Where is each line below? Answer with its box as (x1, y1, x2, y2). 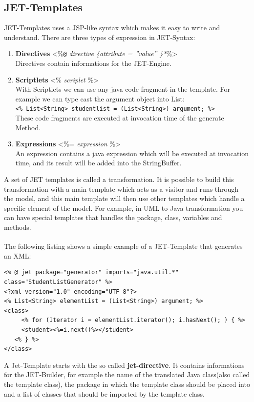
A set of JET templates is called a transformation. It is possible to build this (4, 174, 234, 184)
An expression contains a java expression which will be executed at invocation (15, 148, 249, 158)
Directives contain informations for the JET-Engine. (15, 58, 171, 68)
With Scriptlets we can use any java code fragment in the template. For (15, 84, 230, 94)
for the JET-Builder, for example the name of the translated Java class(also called (4, 369, 250, 380)
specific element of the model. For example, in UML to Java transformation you (4, 202, 243, 213)
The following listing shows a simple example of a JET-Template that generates (4, 241, 243, 251)
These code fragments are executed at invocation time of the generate (15, 113, 224, 123)
